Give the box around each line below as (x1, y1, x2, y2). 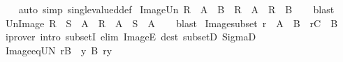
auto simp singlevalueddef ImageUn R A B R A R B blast (18, 2, 335, 16)
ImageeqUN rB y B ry (5, 42, 112, 57)
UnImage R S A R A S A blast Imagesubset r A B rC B (5, 15, 338, 30)
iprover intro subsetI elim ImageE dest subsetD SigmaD (5, 29, 256, 44)
